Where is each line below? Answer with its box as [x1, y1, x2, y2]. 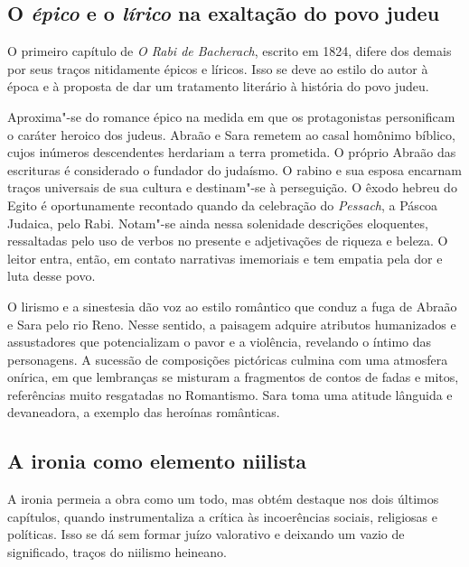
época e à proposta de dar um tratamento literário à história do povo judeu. [7, 77, 429, 96]
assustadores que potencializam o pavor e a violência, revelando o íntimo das [7, 332, 432, 351]
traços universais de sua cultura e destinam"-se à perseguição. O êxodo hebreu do [7, 178, 457, 197]
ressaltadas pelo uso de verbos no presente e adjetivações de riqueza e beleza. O [7, 231, 448, 250]
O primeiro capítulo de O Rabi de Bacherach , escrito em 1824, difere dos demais [7, 42, 452, 60]
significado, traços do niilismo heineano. [7, 543, 227, 562]
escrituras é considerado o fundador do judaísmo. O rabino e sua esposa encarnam [7, 160, 462, 179]
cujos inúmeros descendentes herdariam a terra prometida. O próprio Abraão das [7, 143, 456, 162]
